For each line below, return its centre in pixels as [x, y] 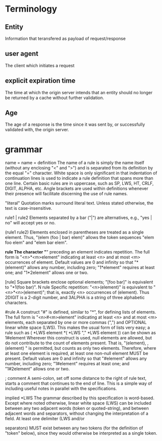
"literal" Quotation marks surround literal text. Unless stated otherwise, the [79, 203]
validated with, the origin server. [37, 130]
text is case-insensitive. [29, 208]
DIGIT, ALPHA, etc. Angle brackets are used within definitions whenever [77, 188]
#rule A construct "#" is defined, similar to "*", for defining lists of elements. [81, 312]
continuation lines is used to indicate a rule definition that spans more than [79, 178]
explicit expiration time [40, 81]
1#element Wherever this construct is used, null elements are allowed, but [79, 338]
